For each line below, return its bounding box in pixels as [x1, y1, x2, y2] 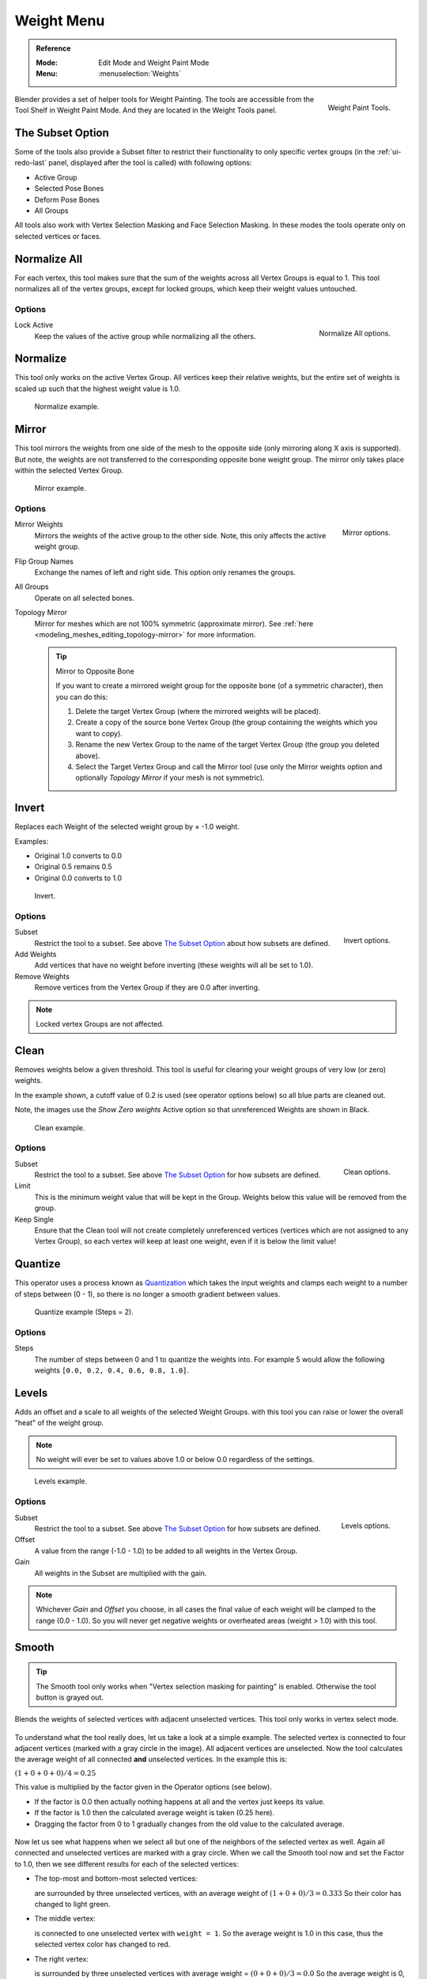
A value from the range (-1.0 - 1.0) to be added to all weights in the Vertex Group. [34, 1546, 298, 1555]
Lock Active [14, 321, 54, 330]
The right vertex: [34, 1954, 89, 1963]
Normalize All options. [319, 329, 391, 338]
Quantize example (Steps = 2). [34, 1307, 134, 1317]
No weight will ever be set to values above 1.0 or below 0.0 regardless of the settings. [36, 1455, 315, 1464]
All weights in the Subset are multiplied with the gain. [34, 1568, 207, 1578]
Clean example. [34, 1122, 85, 1132]
